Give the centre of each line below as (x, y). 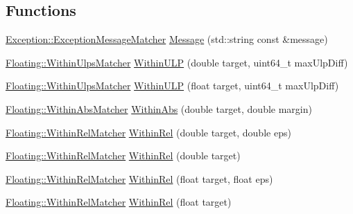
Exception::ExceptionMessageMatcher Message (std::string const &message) (167, 39)
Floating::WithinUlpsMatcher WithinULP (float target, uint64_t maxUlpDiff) (172, 86)
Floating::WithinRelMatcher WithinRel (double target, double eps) (148, 132)
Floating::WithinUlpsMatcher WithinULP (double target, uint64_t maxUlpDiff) (177, 62)
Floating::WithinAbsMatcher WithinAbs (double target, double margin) (159, 108)
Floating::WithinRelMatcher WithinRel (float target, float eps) (139, 178)
